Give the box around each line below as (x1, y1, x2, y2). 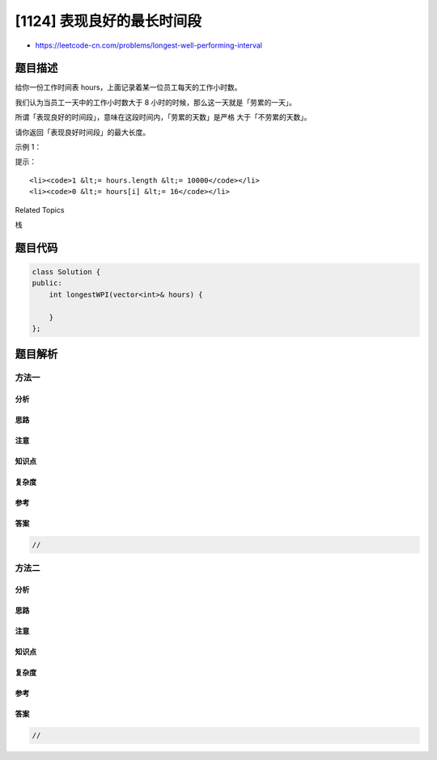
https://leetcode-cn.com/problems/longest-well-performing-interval (35, 40, 263, 50)
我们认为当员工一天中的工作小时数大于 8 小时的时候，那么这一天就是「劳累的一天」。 (15, 97, 297, 107)
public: (32, 279, 62, 288)
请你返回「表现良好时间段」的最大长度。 (15, 127, 150, 137)
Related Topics (15, 205, 65, 214)
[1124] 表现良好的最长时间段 (15, 12, 202, 30)
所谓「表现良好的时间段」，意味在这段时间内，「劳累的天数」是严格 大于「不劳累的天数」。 (15, 112, 312, 122)
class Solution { (32, 267, 101, 277)
